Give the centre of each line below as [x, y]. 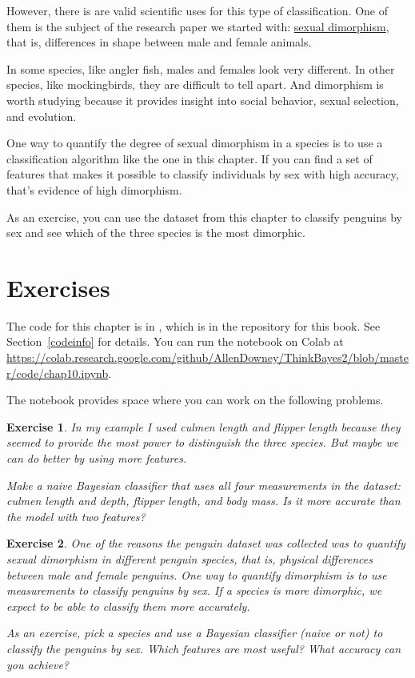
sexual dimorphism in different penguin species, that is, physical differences [190, 558]
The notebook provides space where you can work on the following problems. [195, 400]
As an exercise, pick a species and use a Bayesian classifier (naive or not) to [195, 633]
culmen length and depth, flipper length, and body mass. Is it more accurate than [204, 501]
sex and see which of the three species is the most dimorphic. [156, 233]
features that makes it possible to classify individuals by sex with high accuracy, [203, 174]
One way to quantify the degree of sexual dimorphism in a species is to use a [195, 143]
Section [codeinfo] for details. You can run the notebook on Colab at [175, 341]
